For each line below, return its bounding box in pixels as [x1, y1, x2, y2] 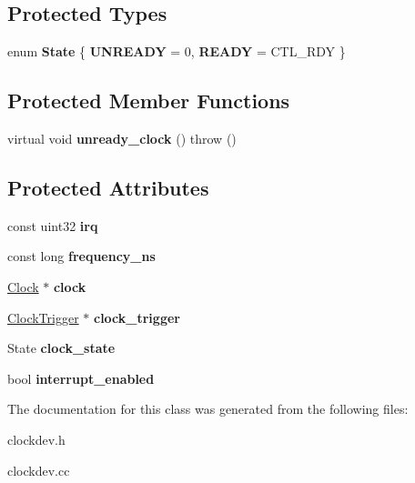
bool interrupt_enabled [7, 368, 155, 387]
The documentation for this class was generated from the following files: [7, 399, 409, 418]
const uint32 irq [7, 216, 98, 235]
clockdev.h [7, 429, 66, 448]
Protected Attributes [7, 173, 209, 201]
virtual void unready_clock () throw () [7, 129, 237, 147]
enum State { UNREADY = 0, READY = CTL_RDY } [7, 42, 346, 61]
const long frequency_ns [7, 247, 156, 266]
